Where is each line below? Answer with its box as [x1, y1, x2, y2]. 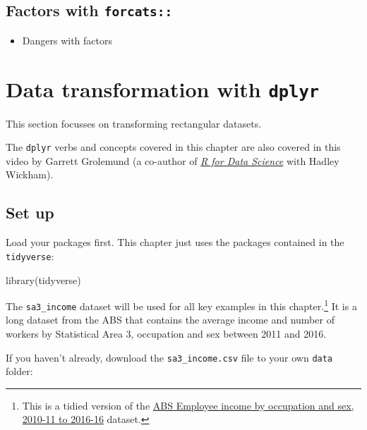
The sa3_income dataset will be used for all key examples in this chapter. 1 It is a [6, 297, 357, 313]
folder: [6, 364, 33, 379]
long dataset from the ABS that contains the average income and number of [6, 312, 335, 327]
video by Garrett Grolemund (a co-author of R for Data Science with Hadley [6, 153, 339, 168]
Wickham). [6, 167, 54, 182]
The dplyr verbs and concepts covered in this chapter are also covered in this [6, 140, 341, 154]
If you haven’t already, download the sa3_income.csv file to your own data [6, 350, 333, 364]
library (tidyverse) [6, 272, 81, 287]
